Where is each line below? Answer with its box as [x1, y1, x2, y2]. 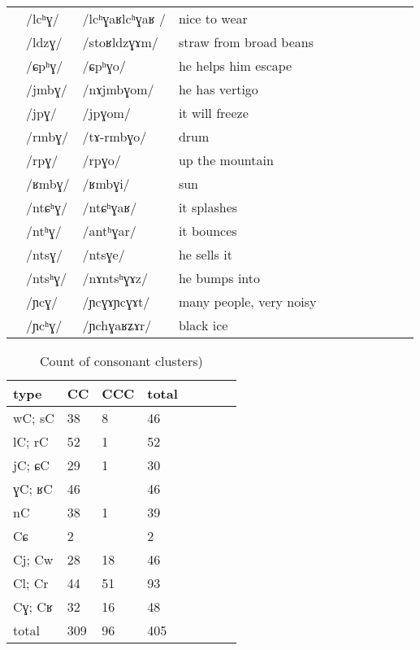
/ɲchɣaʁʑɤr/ [82, 316, 152, 334]
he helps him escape [178, 56, 292, 75]
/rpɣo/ [82, 151, 121, 169]
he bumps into [178, 268, 261, 287]
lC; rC [13, 432, 49, 451]
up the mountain [178, 151, 274, 169]
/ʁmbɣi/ [82, 174, 130, 193]
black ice [178, 316, 228, 334]
